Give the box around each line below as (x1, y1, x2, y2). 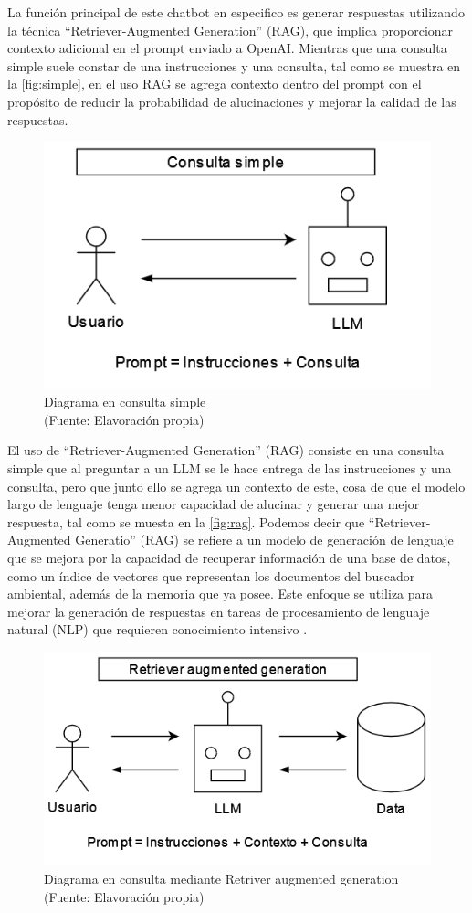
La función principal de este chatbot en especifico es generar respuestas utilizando (7, 3, 465, 21)
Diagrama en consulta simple (44, 392, 206, 411)
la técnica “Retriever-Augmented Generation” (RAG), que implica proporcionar (7, 20, 454, 39)
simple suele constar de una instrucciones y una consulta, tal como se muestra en (7, 56, 461, 75)
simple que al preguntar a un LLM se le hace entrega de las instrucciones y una (7, 458, 452, 477)
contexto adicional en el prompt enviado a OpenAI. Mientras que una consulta (7, 38, 447, 58)
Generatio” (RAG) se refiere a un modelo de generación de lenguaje (75, 530, 454, 549)
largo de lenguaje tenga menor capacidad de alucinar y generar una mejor (7, 494, 420, 514)
